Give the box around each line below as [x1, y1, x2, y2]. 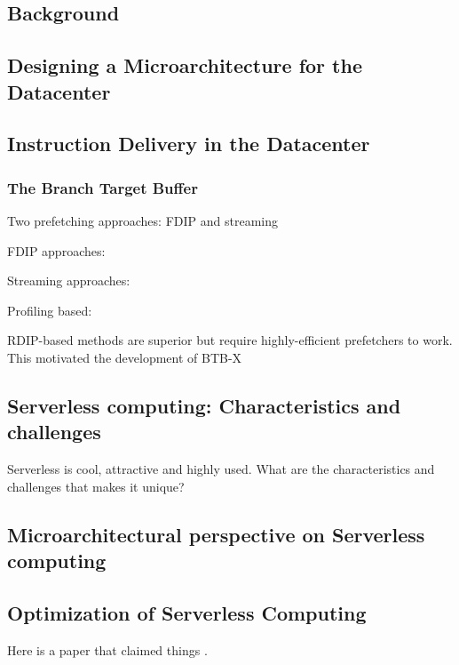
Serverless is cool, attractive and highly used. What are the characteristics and [7, 460, 435, 478]
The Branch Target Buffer [7, 176, 198, 198]
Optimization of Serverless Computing [7, 598, 367, 626]
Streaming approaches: [7, 271, 131, 290]
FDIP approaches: [7, 241, 106, 260]
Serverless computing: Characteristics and [7, 391, 401, 419]
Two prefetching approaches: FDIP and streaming [7, 211, 278, 229]
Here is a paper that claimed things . [7, 640, 208, 659]
